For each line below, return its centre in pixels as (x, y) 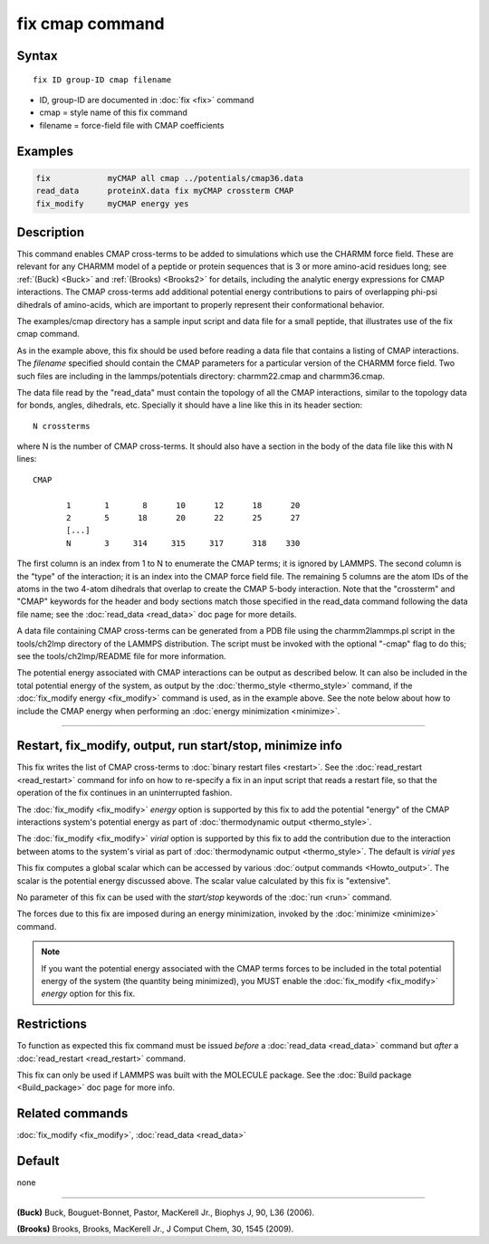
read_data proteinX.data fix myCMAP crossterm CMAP (165, 191)
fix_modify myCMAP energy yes (112, 203)
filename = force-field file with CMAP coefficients (132, 125)
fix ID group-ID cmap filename (102, 80)
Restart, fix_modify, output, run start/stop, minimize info (180, 746)
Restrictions (52, 1024)
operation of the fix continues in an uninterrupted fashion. (125, 793)
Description (51, 232)
